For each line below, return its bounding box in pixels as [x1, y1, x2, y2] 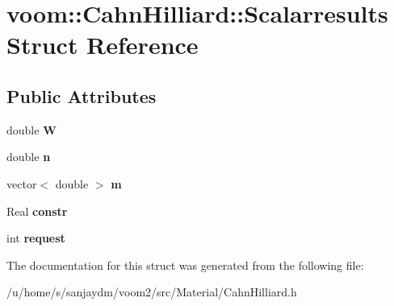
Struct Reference [6, 28, 199, 61]
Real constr [6, 202, 68, 219]
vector [6, 175, 37, 192]
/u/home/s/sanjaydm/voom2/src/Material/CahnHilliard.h [6, 283, 297, 300]
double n [6, 148, 51, 165]
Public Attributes [6, 83, 157, 108]
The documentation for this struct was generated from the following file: [6, 256, 364, 273]
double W [6, 121, 57, 138]
